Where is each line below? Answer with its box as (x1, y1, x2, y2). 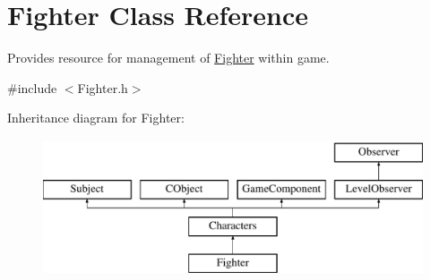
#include (7, 78, 57, 97)
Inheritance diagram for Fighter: (7, 108, 185, 127)
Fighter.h (77, 78, 128, 97)
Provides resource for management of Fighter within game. (7, 48, 330, 67)
